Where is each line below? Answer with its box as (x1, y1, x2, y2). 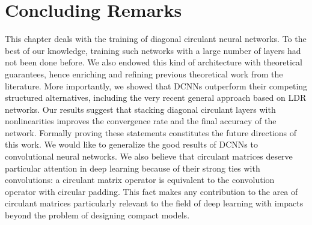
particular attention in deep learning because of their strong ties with (5, 161, 260, 174)
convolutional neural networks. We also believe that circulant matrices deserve (5, 150, 293, 163)
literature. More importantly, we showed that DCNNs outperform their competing (5, 79, 308, 92)
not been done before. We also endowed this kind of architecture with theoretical (5, 56, 302, 68)
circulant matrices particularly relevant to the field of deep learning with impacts (5, 197, 304, 209)
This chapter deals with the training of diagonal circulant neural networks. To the (5, 32, 307, 45)
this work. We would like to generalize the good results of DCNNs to (5, 138, 258, 151)
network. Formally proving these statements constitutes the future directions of (5, 126, 297, 139)
